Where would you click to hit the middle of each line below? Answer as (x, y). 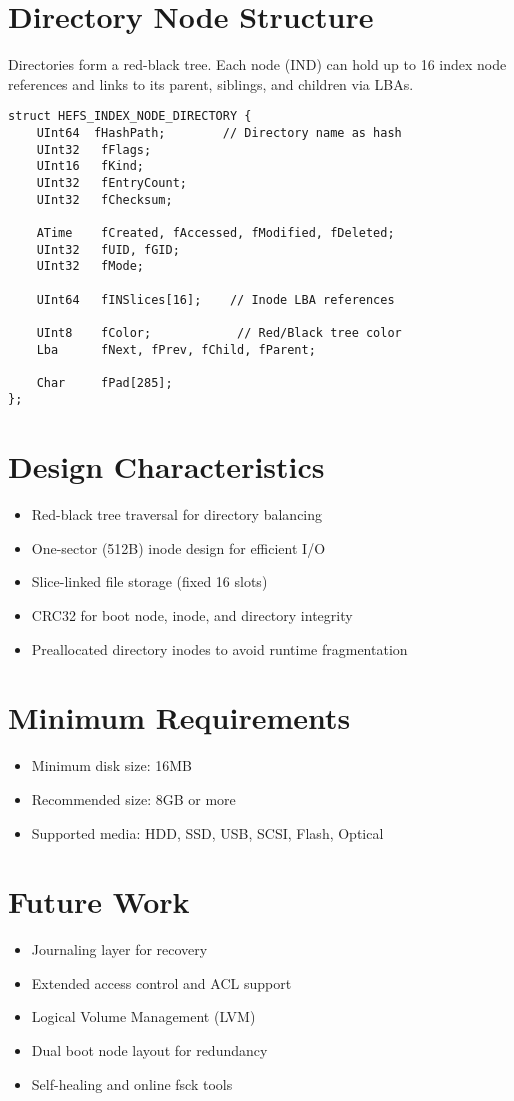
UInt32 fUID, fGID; (108, 249)
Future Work (99, 901)
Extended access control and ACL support (161, 982)
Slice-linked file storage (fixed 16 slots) (149, 581)
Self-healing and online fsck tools (132, 1083)
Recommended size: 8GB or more (133, 798)
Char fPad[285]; (104, 382)
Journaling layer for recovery (119, 949)
